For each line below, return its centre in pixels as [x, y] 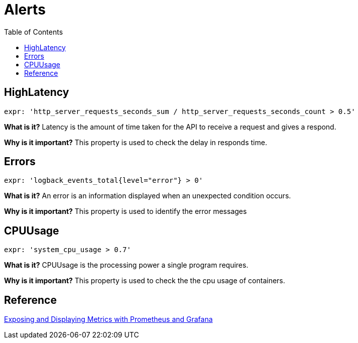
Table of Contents [34, 32]
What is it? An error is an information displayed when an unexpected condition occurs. [148, 196]
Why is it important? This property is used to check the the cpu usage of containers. [145, 281]
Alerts [25, 10]
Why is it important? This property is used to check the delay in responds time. [136, 142]
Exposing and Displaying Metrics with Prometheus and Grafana [108, 319]
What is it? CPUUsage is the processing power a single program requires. [126, 265]
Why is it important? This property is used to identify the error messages [126, 211]
